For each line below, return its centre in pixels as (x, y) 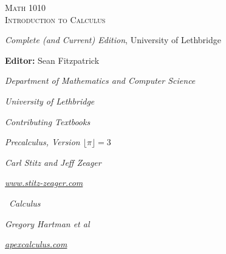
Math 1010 (25, 7)
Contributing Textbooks (48, 121)
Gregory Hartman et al (47, 223)
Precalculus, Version (43, 142)
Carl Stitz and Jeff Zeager (53, 162)
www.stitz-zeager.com (44, 183)
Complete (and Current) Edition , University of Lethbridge (113, 40)
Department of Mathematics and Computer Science (100, 81)
